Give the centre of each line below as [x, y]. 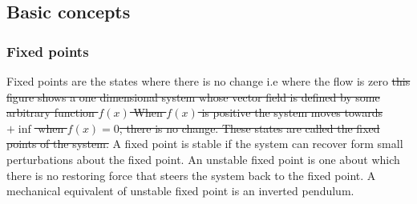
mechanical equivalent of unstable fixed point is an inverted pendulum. [180, 191]
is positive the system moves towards [292, 112]
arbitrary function [51, 112]
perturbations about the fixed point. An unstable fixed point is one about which [203, 159]
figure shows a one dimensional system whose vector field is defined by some [193, 96]
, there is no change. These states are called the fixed [249, 128]
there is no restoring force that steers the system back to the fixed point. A [191, 175]
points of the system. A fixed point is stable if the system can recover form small [205, 144]
